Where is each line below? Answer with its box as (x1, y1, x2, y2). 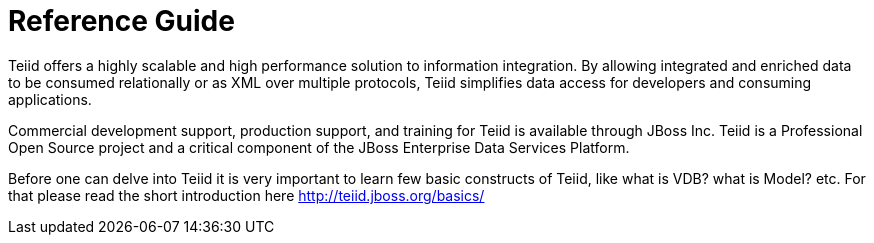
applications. (8, 90, 92, 108)
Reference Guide (8, 4, 235, 38)
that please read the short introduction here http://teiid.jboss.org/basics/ (8, 186, 485, 204)
